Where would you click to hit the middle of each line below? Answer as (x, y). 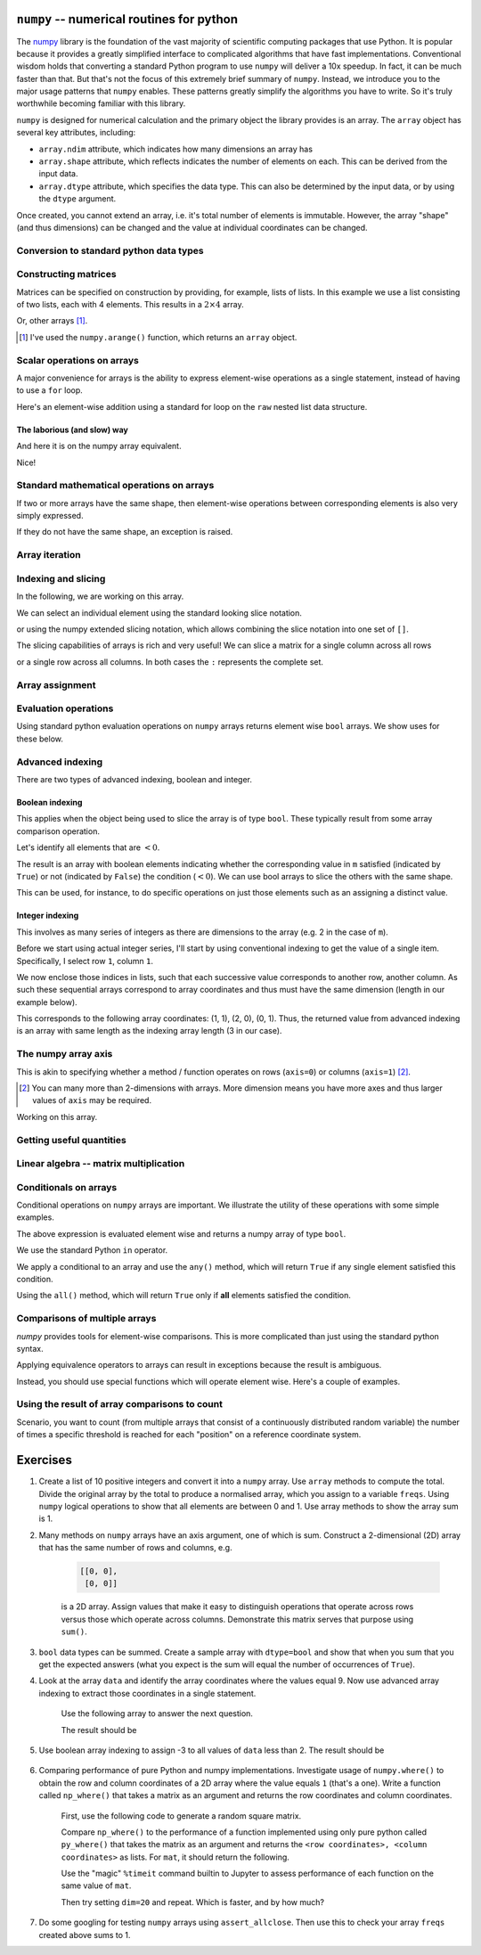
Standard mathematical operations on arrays (115, 486)
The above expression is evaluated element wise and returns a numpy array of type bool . (181, 1233)
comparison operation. (58, 831)
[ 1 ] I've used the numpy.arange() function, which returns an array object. (158, 337)
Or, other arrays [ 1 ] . (52, 321)
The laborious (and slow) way (73, 429)
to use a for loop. (50, 390)
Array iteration (49, 555)
